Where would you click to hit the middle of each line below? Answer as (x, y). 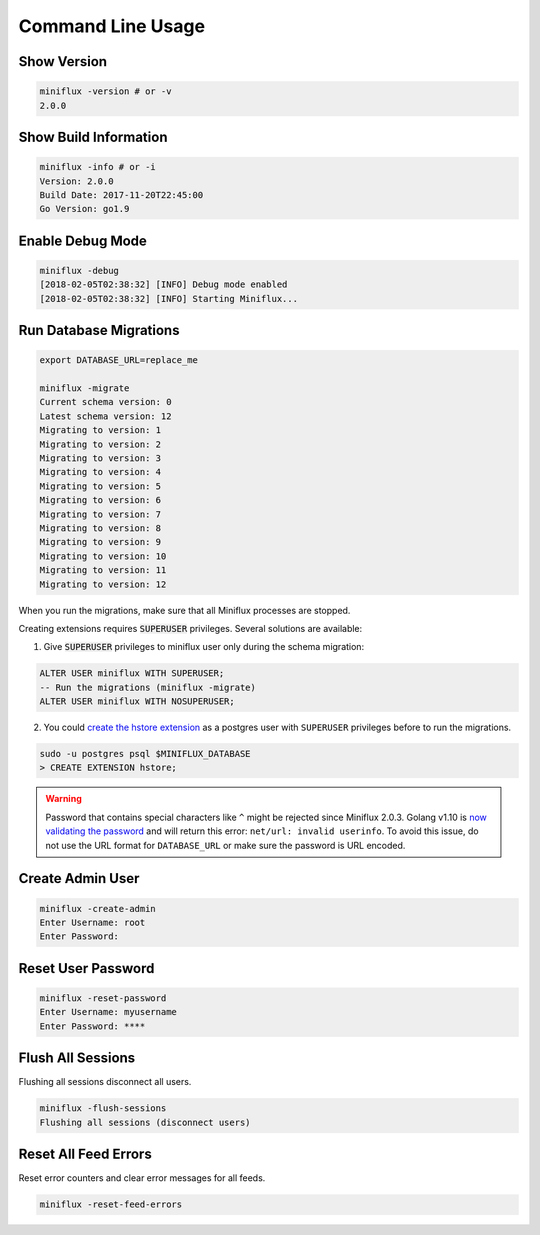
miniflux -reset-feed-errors (111, 1204)
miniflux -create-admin (98, 908)
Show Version (63, 61)
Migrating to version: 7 (100, 514)
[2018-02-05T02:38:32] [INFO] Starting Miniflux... (169, 298)
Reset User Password (86, 968)
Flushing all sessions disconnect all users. (105, 1082)
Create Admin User (79, 878)
